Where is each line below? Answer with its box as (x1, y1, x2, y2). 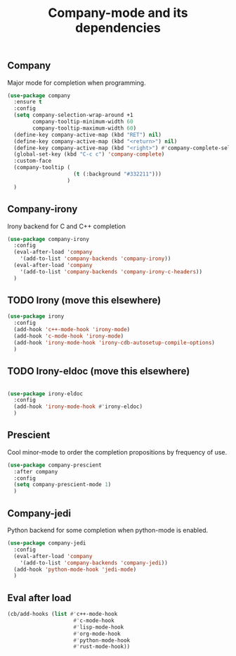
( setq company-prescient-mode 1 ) (13, 481, 112, 488)
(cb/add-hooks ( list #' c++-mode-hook (7, 611, 118, 618)
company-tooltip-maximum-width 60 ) (32, 125, 137, 132)
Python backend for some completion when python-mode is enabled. (7, 526, 209, 535)
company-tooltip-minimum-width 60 (32, 118, 133, 125)
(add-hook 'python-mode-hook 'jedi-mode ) (13, 566, 137, 573)
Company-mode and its (48, 5, 188, 21)
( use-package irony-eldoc (7, 390, 83, 397)
